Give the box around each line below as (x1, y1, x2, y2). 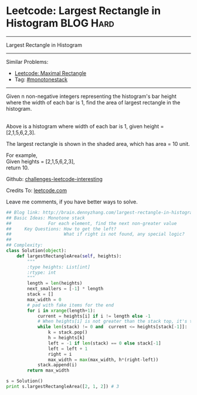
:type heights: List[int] (27, 264, 91, 270)
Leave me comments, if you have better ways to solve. (6, 198, 138, 205)
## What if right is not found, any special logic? (6, 231, 185, 237)
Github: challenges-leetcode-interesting (6, 175, 103, 182)
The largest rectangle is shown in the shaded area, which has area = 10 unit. (6, 140, 190, 147)
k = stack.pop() (47, 329, 88, 335)
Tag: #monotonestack (14, 76, 68, 83)
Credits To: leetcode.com (6, 186, 67, 194)
